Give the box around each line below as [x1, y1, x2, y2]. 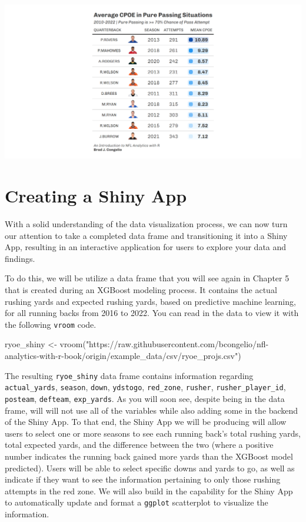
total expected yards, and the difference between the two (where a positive [5, 438, 274, 451]
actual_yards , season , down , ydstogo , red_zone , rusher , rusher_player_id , [5, 381, 286, 393]
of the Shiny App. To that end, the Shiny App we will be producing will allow [5, 415, 287, 428]
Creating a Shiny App [5, 184, 187, 208]
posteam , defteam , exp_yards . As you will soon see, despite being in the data [5, 392, 285, 404]
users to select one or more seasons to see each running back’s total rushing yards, [5, 427, 301, 439]
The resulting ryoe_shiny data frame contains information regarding [5, 369, 254, 381]
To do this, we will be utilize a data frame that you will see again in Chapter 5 [5, 272, 290, 284]
